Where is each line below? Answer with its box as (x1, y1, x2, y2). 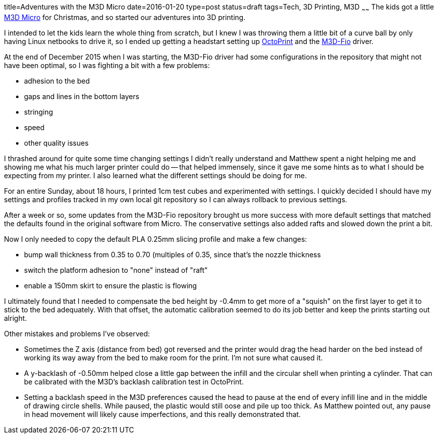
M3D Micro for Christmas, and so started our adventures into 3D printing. (4, 13, 246, 22)
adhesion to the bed (24, 76, 90, 85)
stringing (24, 107, 53, 116)
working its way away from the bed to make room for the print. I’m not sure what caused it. (24, 353, 323, 362)
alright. (4, 313, 27, 322)
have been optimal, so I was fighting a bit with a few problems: (4, 61, 210, 70)
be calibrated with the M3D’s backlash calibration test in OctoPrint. (24, 377, 244, 386)
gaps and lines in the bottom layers (24, 92, 140, 101)
